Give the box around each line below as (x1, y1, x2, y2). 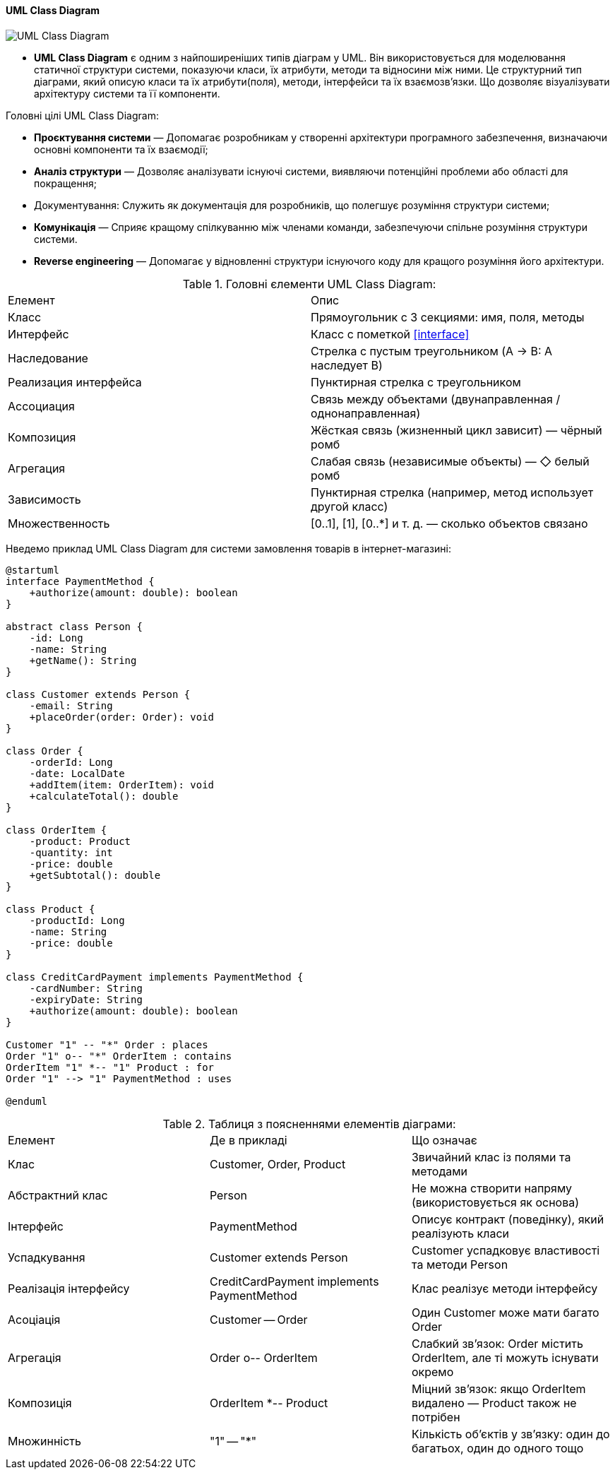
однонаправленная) (311, 405, 421, 420)
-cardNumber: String (29, 982, 143, 994)
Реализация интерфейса (8, 374, 142, 389)
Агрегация (8, 461, 66, 475)
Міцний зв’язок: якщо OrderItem (411, 1381, 586, 1396)
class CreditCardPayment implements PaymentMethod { (6, 971, 304, 983)
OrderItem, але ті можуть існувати (411, 1350, 599, 1365)
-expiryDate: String (29, 993, 143, 1005)
